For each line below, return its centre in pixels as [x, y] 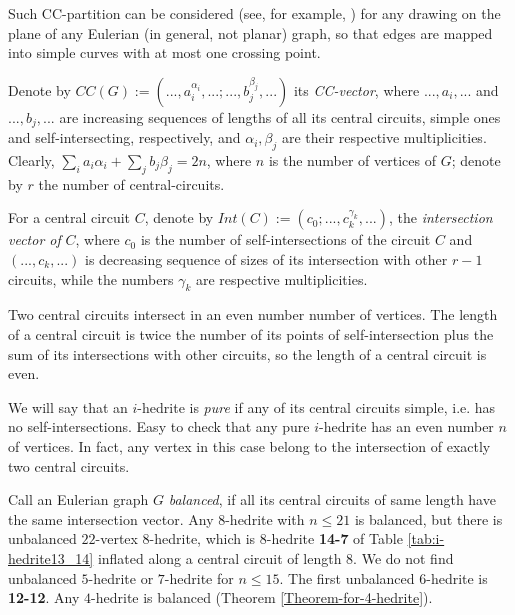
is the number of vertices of [352, 160]
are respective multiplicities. [281, 278]
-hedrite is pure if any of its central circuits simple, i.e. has [316, 406]
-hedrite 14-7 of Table [334, 538]
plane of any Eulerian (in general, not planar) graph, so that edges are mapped [250, 32]
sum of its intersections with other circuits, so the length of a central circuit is [247, 353]
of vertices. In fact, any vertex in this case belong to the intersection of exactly [249, 445]
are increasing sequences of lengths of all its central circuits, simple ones [280, 116]
